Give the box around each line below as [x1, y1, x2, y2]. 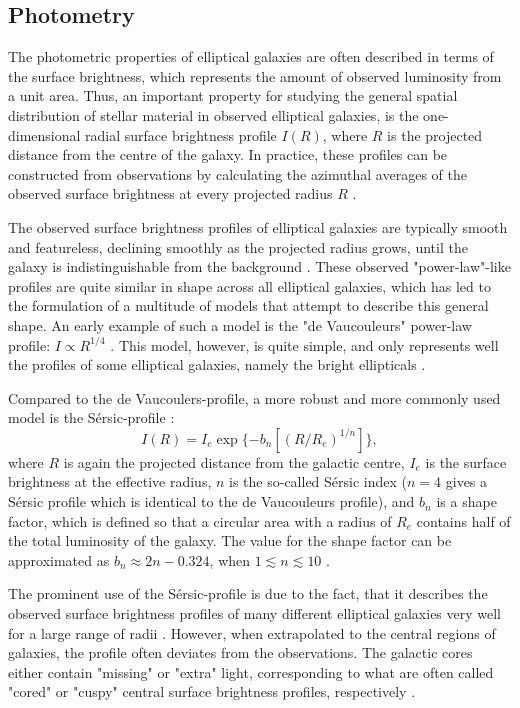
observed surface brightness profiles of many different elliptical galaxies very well [8, 603, 502, 624]
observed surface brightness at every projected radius [8, 183, 333, 204]
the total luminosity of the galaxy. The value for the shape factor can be [8, 530, 452, 551]
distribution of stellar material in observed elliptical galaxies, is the [8, 104, 419, 125]
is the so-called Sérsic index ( [229, 471, 408, 492]
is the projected [387, 124, 483, 145]
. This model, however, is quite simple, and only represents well [110, 334, 499, 355]
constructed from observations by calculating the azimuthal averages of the [8, 163, 467, 184]
